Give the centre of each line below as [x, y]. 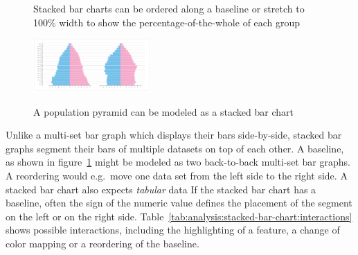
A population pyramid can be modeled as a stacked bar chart [163, 111]
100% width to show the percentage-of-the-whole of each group [167, 22]
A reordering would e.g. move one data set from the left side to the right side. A [177, 175]
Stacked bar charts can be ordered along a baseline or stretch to [169, 8]
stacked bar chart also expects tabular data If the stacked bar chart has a [161, 189]
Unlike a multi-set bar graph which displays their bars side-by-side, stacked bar [174, 135]
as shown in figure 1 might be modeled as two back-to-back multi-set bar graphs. [178, 162]
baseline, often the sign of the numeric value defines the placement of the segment [179, 203]
